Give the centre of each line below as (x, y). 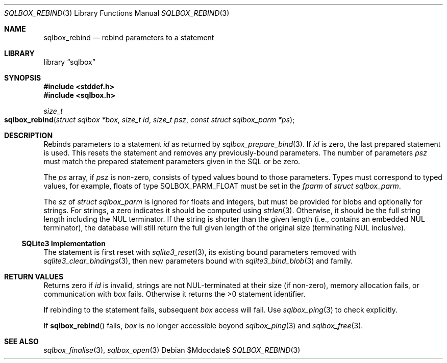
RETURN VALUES (34, 277)
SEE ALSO (21, 341)
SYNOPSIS (23, 78)
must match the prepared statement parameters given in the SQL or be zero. (172, 161)
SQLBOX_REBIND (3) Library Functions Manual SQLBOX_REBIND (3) (117, 13)
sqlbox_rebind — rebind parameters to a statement (129, 37)
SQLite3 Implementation (64, 243)
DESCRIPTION (29, 135)
